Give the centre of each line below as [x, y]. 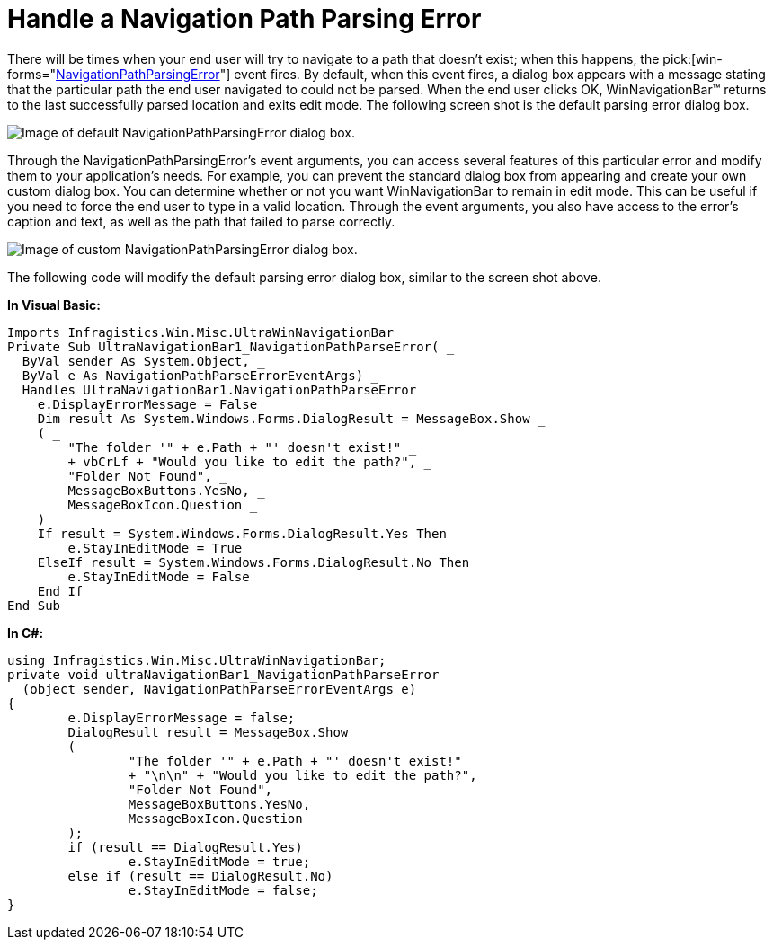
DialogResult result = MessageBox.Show [208, 732]
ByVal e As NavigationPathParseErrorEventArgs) [193, 375]
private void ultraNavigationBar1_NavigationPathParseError [223, 674]
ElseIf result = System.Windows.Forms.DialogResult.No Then [253, 562]
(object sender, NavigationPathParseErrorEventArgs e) [219, 689]
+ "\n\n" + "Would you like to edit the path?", [302, 775]
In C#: [26, 633]
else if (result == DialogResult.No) [200, 876]
